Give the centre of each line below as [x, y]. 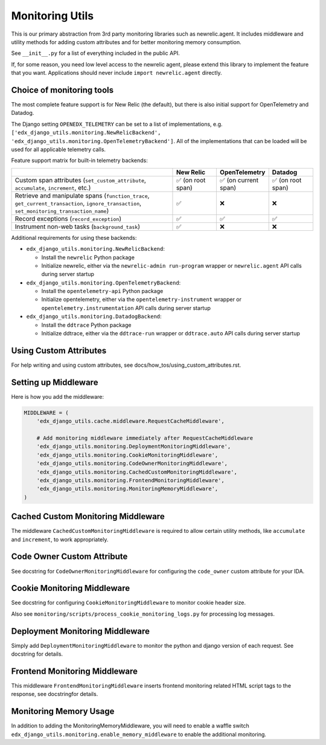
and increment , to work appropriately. [60, 539]
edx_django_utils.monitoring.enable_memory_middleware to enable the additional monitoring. [139, 734]
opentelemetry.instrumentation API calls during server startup [126, 308]
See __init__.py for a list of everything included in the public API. [96, 53]
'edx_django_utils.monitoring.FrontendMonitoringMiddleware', [130, 480]
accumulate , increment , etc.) [53, 187]
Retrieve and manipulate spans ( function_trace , [82, 195]
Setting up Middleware [55, 382]
